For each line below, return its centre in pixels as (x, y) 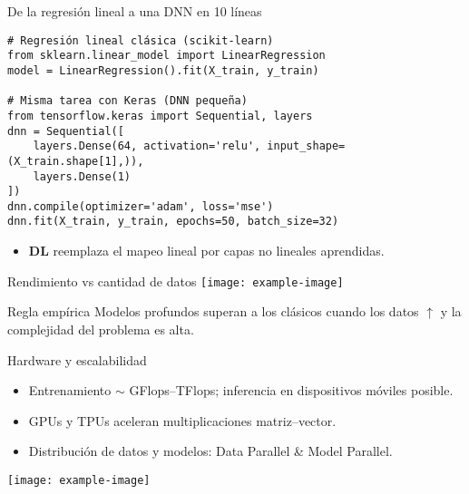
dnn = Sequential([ (66, 131)
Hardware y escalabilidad (77, 359)
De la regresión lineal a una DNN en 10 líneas (135, 11)
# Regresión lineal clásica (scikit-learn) (141, 40)
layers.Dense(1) (82, 176)
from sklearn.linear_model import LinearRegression (166, 56)
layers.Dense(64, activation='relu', (147, 146)
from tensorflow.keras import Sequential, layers (160, 116)
